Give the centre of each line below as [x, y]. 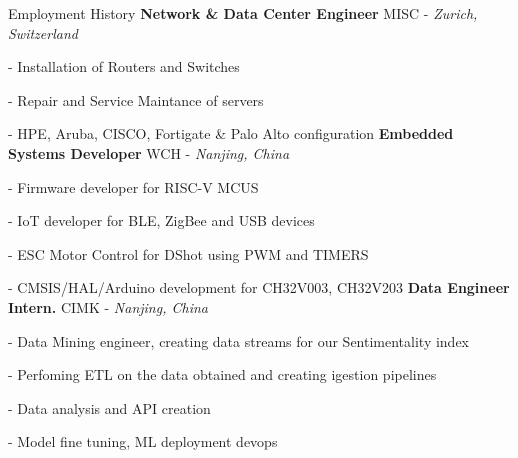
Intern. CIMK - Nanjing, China [108, 306]
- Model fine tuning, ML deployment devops [143, 441]
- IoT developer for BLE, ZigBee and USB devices [161, 220]
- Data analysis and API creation [109, 407]
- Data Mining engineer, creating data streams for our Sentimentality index [239, 340]
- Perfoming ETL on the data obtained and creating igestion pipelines [222, 374]
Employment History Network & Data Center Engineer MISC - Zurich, [243, 13]
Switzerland [43, 32]
